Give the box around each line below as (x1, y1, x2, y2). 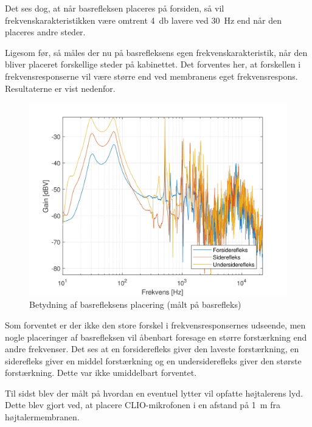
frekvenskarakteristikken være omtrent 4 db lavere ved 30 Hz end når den (5, 13, 282, 26)
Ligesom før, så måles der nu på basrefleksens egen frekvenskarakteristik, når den (5, 46, 308, 58)
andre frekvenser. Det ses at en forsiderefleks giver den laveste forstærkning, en (5, 342, 299, 355)
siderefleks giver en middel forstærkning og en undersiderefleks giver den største (5, 354, 302, 367)
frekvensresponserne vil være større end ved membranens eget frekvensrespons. (5, 69, 298, 82)
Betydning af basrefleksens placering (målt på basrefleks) (29, 298, 241, 311)
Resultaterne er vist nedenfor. (5, 82, 116, 94)
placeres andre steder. (5, 26, 86, 38)
